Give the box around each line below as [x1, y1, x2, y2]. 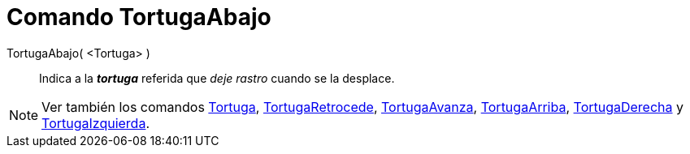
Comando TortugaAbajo [7, 3, 271, 31]
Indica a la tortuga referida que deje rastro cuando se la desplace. [39, 71, 395, 85]
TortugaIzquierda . [41, 114, 150, 131]
